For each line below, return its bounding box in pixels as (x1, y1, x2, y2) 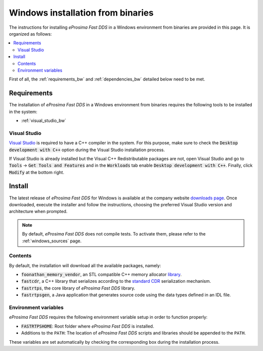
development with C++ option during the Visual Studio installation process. (9, 147, 165, 153)
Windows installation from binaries (9, 7, 154, 18)
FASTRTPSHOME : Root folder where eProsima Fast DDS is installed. (21, 323, 154, 329)
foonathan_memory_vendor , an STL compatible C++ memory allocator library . (21, 272, 182, 277)
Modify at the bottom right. (9, 169, 64, 175)
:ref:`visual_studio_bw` (21, 117, 67, 123)
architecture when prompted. (9, 209, 68, 214)
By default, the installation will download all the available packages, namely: (9, 262, 161, 268)
